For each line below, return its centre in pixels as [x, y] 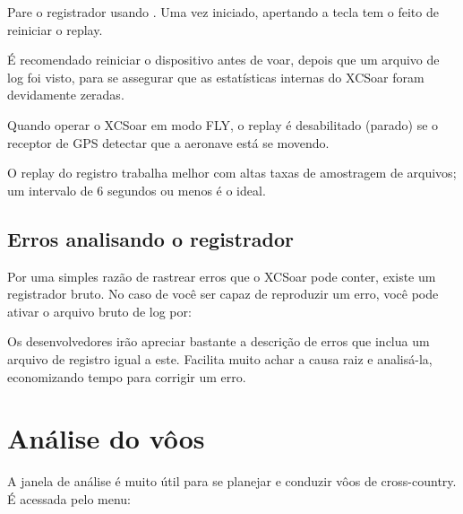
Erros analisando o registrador [150, 238]
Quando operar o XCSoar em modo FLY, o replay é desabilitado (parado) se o [223, 124]
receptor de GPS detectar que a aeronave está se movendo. [168, 142]
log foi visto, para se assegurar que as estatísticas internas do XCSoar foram [216, 77]
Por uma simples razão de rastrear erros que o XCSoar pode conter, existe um [222, 276]
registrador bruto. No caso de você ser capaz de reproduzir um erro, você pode [223, 294]
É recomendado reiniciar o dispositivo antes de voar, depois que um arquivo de [223, 60]
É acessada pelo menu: [69, 498]
